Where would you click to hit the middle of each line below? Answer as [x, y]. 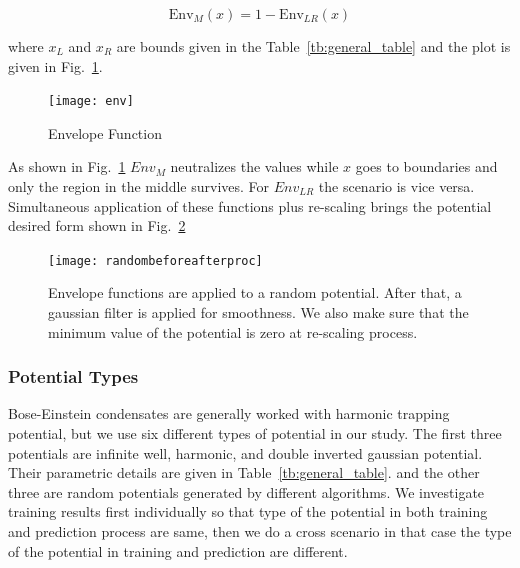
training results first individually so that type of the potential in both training [248, 511]
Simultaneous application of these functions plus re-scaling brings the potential [250, 205]
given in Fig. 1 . [55, 65]
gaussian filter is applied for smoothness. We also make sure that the [258, 312]
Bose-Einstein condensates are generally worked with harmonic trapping [229, 413]
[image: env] [91, 101]
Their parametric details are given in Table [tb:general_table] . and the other [244, 472]
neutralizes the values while [254, 166]
